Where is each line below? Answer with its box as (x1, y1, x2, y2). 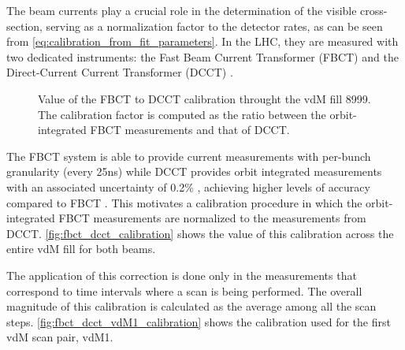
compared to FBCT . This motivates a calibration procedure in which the (6, 194, 362, 210)
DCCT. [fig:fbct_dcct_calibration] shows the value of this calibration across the (6, 225, 394, 241)
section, (6, 17, 43, 34)
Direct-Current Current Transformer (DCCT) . (6, 64, 233, 80)
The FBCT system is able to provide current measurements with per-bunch (6, 147, 371, 164)
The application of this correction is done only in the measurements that (6, 266, 357, 283)
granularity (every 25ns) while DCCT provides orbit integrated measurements (6, 163, 382, 180)
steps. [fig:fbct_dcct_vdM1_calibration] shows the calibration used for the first (6, 313, 391, 330)
